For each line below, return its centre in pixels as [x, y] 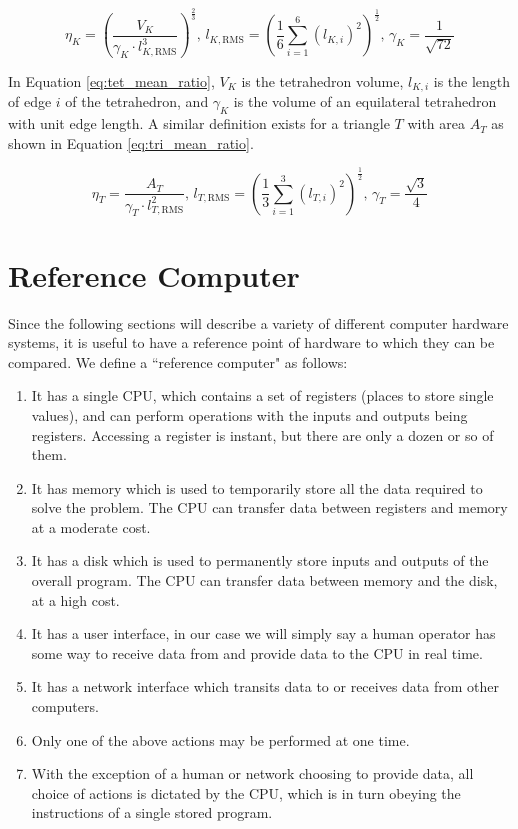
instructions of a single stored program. [152, 812]
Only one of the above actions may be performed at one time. [220, 739]
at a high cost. [75, 599]
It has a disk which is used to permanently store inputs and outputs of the [260, 560]
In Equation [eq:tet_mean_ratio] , [111, 80]
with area [436, 123]
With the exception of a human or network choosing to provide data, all [252, 773]
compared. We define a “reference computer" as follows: [178, 361]
